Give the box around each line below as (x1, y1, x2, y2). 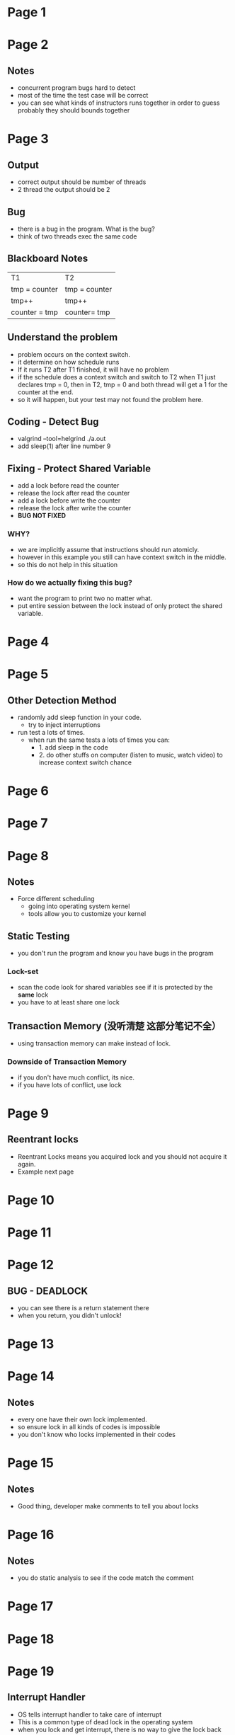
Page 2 (7, 37, 49, 53)
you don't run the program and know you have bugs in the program (17, 949, 214, 958)
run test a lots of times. (17, 728, 85, 737)
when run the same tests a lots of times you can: (28, 735, 170, 744)
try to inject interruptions (28, 721, 101, 729)
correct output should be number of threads (17, 178, 147, 186)
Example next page (17, 1167, 74, 1176)
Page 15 (7, 1455, 55, 1471)
